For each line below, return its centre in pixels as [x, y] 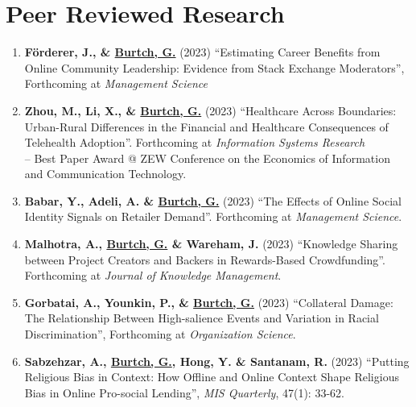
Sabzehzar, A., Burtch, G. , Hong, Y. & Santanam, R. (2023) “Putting [217, 361]
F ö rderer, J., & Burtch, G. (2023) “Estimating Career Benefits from [202, 52]
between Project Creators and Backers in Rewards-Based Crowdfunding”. [205, 259]
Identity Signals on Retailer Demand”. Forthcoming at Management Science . [213, 216]
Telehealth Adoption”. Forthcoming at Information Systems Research [195, 142]
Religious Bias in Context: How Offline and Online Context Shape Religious [212, 377]
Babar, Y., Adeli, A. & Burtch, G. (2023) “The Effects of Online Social [213, 200]
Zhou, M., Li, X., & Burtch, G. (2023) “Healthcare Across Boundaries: [210, 110]
